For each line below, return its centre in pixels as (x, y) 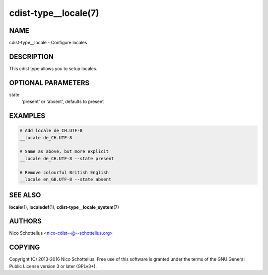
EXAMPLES (27, 116)
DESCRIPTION (32, 56)
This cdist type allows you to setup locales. (53, 68)
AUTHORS (26, 221)
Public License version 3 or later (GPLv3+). (53, 266)
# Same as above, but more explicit (64, 151)
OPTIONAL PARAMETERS (49, 83)
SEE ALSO (25, 195)
